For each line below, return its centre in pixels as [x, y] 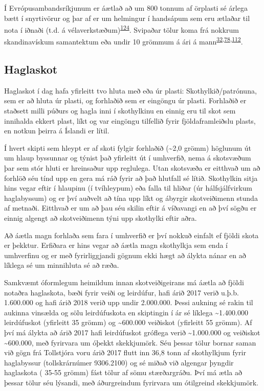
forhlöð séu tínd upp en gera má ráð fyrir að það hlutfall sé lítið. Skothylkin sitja [131, 178]
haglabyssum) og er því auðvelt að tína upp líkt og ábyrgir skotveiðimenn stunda [131, 198]
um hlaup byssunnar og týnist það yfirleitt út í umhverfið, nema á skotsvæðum [128, 158]
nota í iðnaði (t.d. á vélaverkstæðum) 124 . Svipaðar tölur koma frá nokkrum [122, 29]
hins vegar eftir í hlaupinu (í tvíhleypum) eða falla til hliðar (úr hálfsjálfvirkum [128, 188]
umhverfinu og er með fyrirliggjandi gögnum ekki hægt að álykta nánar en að [125, 255]
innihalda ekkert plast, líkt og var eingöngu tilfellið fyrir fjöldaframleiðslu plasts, [130, 120]
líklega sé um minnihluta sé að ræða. [62, 265]
